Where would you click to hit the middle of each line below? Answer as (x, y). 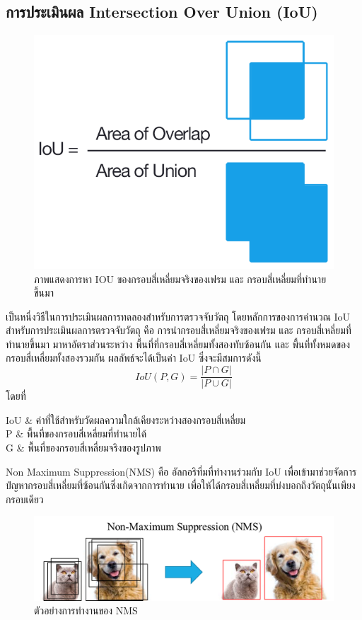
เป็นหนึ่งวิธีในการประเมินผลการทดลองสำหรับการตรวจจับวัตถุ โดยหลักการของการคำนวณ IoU (178, 316)
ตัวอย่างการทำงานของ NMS (86, 610)
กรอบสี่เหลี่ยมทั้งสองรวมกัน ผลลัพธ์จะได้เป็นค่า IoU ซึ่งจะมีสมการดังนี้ (134, 358)
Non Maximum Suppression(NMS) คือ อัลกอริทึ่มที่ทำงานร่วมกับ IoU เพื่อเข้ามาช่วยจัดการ (181, 471)
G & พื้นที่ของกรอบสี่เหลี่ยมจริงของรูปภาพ (83, 447)
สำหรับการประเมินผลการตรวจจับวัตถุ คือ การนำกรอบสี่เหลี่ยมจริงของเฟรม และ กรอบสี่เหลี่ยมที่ (179, 330)
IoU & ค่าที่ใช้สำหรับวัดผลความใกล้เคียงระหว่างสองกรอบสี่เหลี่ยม (126, 419)
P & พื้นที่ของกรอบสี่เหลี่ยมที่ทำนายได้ (76, 434)
